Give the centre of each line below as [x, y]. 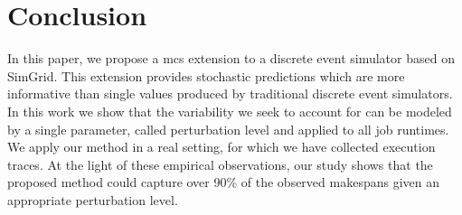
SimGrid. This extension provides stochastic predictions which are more [206, 75]
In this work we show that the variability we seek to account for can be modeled [230, 111]
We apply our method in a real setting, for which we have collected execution [222, 147]
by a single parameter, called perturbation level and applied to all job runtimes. [228, 129]
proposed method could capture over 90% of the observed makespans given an [224, 182]
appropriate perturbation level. [93, 199]
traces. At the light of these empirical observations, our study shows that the [220, 164]
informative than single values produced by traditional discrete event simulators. [230, 93]
